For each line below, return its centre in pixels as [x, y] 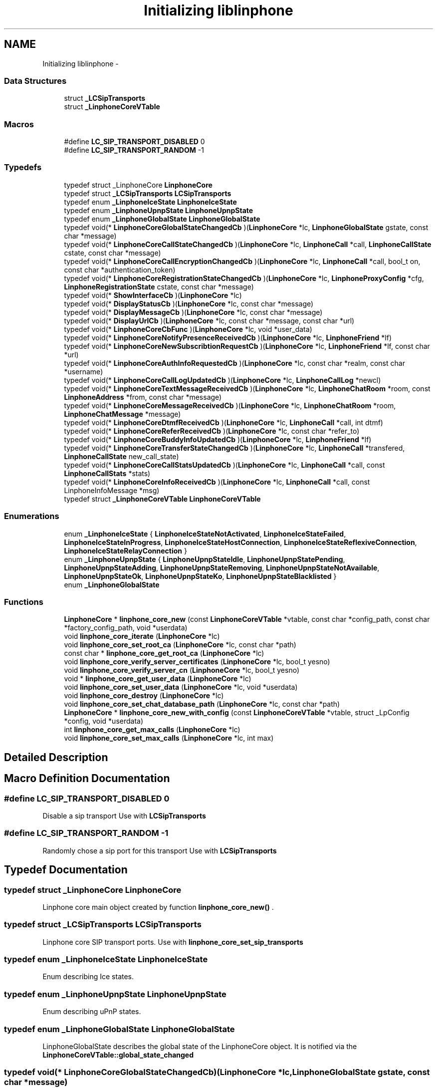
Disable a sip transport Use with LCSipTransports [124, 816]
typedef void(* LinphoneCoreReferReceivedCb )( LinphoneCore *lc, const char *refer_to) [212, 431]
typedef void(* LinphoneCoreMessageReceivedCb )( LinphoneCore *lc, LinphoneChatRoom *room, [230, 405]
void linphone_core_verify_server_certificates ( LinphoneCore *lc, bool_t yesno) [197, 662]
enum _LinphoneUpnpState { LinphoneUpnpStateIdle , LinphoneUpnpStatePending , [205, 559]
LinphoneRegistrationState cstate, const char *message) [159, 286]
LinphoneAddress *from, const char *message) [143, 397]
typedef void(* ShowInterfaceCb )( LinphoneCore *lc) [153, 295]
